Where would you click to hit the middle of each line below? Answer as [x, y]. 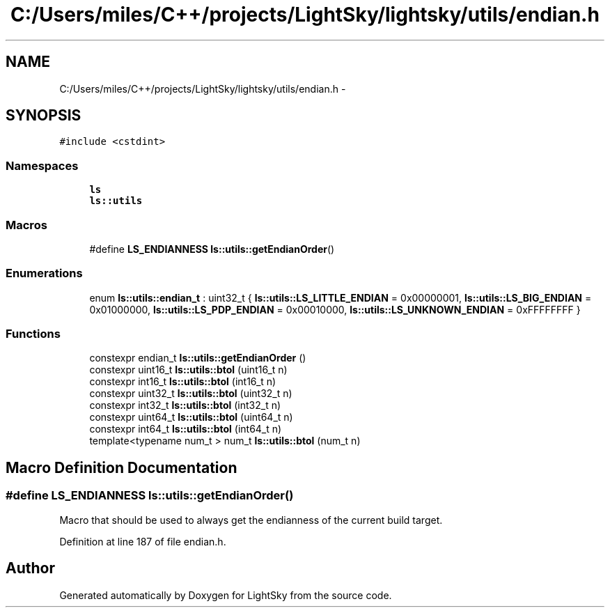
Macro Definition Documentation [122, 467]
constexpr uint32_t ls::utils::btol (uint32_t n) [191, 394]
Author [30, 568]
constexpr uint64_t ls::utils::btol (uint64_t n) [191, 417]
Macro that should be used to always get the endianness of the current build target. [251, 520]
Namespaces [42, 165]
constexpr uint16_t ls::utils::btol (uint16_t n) [188, 370]
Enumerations [44, 273]
